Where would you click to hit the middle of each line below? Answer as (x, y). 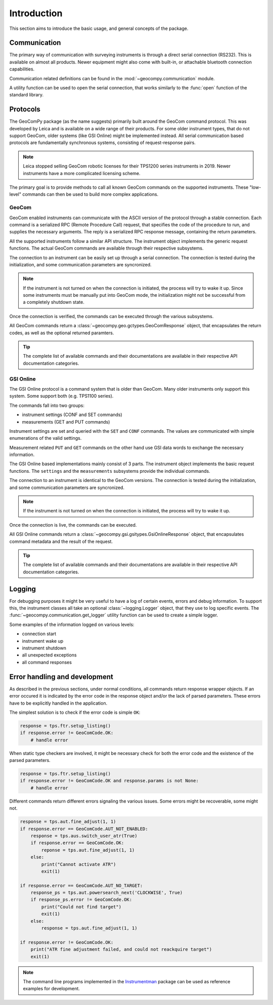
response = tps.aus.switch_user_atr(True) (84, 836)
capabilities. (22, 69)
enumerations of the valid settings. (45, 438)
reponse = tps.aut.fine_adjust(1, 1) (88, 850)
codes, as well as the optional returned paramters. (62, 333)
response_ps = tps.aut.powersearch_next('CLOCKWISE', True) (107, 893)
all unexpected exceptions (49, 655)
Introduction (36, 13)
